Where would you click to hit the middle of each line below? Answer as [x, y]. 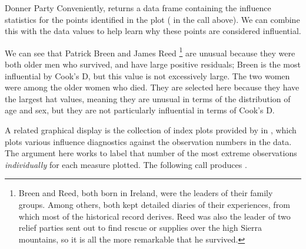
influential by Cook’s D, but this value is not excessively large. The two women [147, 75]
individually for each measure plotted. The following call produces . [126, 164]
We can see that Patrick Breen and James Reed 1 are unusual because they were [150, 52]
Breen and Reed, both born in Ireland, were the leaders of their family [146, 193]
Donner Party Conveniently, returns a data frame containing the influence [138, 8]
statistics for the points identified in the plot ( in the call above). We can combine [152, 19]
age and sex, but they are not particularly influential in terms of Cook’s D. [140, 110]
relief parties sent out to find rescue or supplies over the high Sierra [140, 228]
